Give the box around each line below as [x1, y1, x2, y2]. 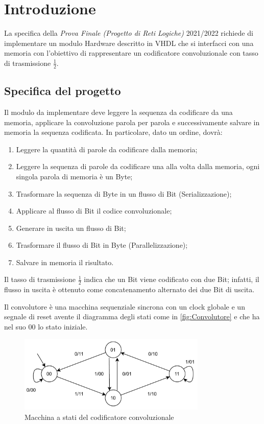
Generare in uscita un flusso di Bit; [16, 222, 126, 233]
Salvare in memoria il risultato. [16, 256, 114, 267]
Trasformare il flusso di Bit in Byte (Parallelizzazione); [16, 240, 188, 250]
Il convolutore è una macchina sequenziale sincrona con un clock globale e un [4, 301, 245, 312]
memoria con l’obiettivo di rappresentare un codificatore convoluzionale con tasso [4, 48, 258, 58]
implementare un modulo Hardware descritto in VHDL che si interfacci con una [4, 37, 254, 48]
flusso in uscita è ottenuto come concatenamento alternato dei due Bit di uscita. [4, 284, 255, 295]
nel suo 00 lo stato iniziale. [4, 321, 88, 332]
